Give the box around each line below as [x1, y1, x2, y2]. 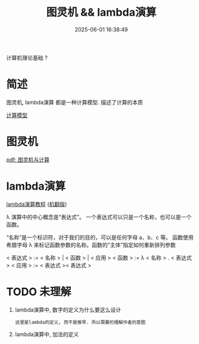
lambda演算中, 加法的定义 [14, 330, 80, 338]
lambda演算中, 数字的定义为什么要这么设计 [14, 306, 122, 313]
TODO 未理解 [6, 285, 71, 299]
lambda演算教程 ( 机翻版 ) [6, 200, 68, 208]
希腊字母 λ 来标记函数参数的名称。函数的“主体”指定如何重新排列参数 [6, 241, 176, 248]
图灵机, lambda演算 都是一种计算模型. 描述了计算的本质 [6, 98, 144, 106]
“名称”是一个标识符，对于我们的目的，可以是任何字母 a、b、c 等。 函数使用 [6, 234, 194, 241]
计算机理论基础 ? [6, 54, 48, 61]
